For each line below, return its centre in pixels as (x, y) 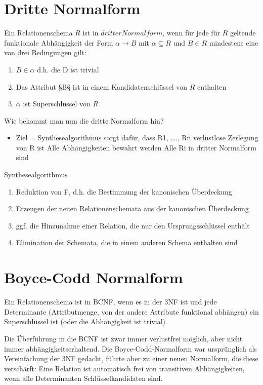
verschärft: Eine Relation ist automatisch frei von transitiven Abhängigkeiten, (124, 368)
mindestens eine (234, 42)
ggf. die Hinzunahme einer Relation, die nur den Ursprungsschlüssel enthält (133, 225)
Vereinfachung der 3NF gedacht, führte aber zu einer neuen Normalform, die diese (131, 358)
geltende (243, 33)
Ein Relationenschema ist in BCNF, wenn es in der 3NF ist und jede (111, 302)
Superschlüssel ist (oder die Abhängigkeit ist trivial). (86, 321)
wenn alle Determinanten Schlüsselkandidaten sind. (83, 378)
